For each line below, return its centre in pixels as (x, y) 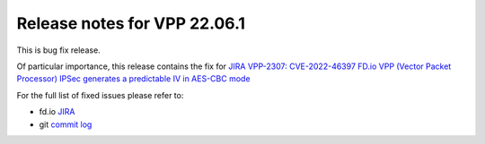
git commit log (66, 124)
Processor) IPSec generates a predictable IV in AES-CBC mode (133, 79)
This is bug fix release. (58, 50)
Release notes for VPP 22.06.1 (131, 23)
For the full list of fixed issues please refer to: (100, 95)
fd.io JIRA (57, 112)
